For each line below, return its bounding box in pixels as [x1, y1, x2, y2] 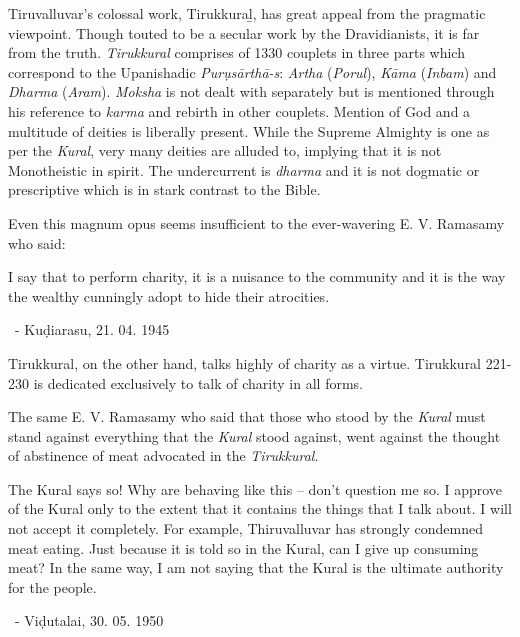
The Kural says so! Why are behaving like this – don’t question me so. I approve [8, 478, 503, 499]
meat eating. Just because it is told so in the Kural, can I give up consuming [8, 537, 479, 558]
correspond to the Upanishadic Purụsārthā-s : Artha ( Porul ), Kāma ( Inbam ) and [8, 61, 497, 82]
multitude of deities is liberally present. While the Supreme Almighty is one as [8, 120, 490, 141]
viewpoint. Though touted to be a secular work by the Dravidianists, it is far [8, 22, 480, 43]
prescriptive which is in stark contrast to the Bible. [8, 179, 321, 200]
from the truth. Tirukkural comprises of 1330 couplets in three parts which [8, 42, 465, 63]
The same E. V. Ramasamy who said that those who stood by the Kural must [8, 406, 486, 427]
